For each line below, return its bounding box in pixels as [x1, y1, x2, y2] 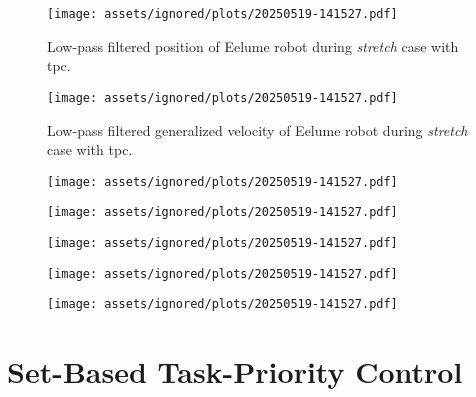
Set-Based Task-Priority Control [7, 351, 463, 392]
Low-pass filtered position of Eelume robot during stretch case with [47, 35, 459, 56]
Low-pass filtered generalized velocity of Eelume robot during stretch [47, 119, 468, 140]
